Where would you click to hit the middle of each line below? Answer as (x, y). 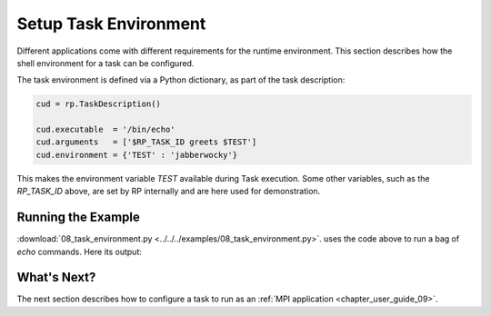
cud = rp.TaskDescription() (98, 104)
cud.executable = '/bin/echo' (106, 130)
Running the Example (79, 217)
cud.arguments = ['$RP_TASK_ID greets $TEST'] (146, 142)
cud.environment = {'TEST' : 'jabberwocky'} (137, 155)
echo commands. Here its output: (80, 252)
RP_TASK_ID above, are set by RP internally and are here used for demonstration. (169, 192)
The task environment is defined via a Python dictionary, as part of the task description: (181, 80)
